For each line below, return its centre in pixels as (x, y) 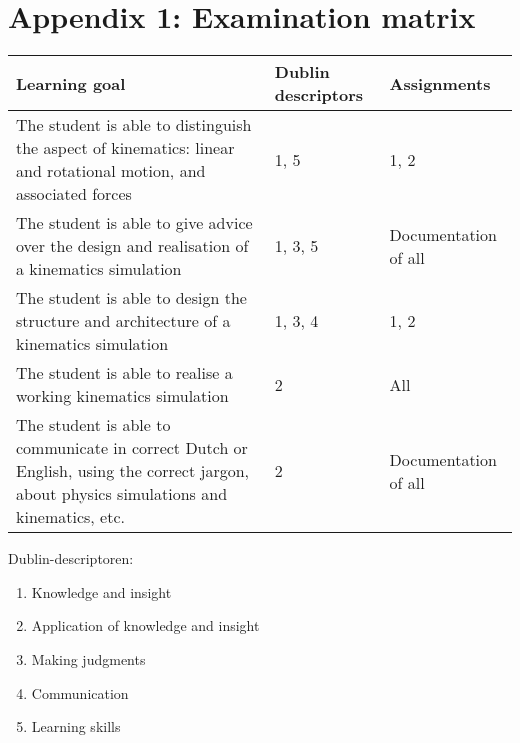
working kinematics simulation (122, 396)
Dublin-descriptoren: (71, 558)
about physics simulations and (122, 494)
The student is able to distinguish (134, 125)
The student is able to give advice (134, 223)
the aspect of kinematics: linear (125, 148)
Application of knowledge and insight (145, 625)
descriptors (318, 95)
